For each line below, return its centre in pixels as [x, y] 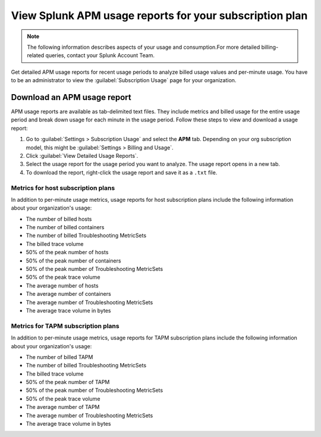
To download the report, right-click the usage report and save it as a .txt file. [122, 172]
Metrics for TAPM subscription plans [65, 326]
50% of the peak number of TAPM [68, 382]
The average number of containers [68, 294]
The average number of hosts [62, 285]
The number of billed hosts [59, 219]
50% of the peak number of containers [73, 260]
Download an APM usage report [71, 97]
